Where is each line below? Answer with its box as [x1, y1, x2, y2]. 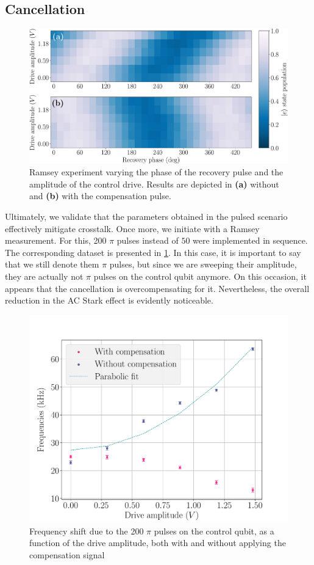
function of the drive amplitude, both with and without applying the [29, 536, 286, 549]
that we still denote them [5, 258, 99, 271]
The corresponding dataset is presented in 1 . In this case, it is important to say [5, 246, 301, 258]
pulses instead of [116, 234, 179, 247]
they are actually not [5, 270, 84, 283]
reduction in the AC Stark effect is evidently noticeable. [5, 294, 213, 307]
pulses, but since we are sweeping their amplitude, [109, 258, 297, 271]
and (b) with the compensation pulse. [29, 189, 171, 202]
